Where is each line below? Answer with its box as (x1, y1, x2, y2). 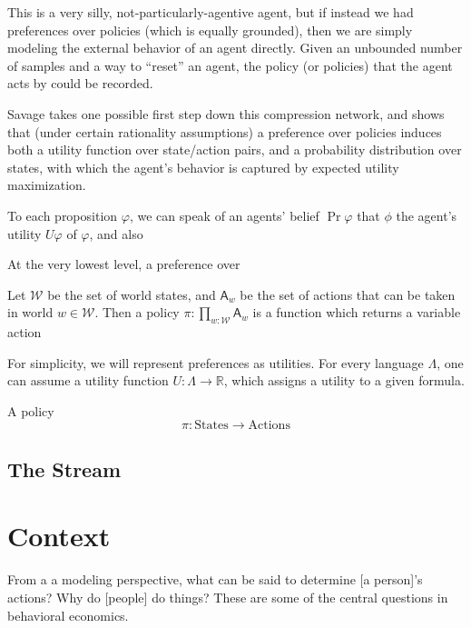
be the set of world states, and (47, 284, 216, 304)
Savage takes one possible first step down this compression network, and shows (7, 104, 445, 123)
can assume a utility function (7, 371, 169, 390)
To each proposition (7, 205, 118, 224)
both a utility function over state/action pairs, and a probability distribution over (7, 140, 462, 159)
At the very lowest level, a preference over (7, 254, 240, 274)
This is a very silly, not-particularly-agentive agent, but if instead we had (7, 3, 414, 21)
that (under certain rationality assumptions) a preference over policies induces (7, 122, 442, 141)
